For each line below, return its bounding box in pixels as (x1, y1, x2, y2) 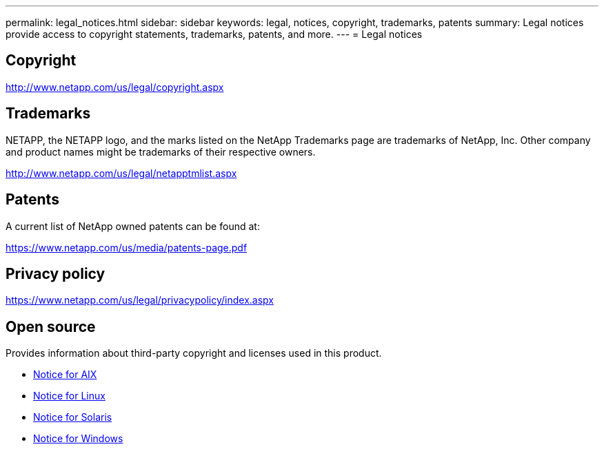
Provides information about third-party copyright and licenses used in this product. (6, 347, 382, 359)
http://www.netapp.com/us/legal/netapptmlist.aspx (6, 167, 237, 179)
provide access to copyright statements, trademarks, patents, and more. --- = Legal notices (6, 28, 423, 40)
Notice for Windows (33, 432, 123, 445)
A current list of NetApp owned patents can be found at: (6, 220, 260, 232)
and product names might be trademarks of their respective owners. (6, 145, 316, 158)
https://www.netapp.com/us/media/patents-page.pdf (6, 241, 248, 253)
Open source (6, 317, 96, 335)
